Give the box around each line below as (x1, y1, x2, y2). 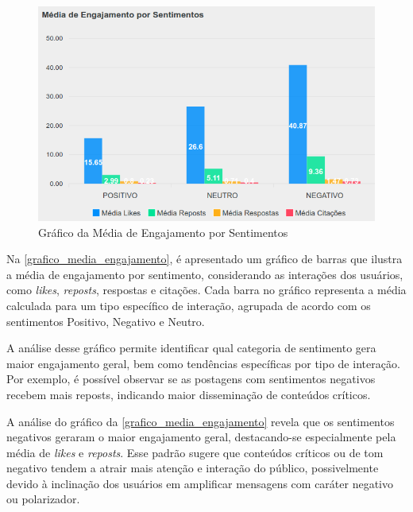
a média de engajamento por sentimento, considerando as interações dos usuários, (6, 266, 403, 282)
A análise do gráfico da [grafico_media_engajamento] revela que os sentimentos (6, 413, 395, 429)
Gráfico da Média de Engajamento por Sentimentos (38, 223, 288, 240)
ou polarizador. (6, 491, 80, 507)
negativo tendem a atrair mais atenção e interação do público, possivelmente (6, 460, 379, 476)
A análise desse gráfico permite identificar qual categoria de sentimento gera (6, 339, 376, 356)
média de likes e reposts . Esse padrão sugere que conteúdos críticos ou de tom (6, 444, 384, 460)
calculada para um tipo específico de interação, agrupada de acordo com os (6, 297, 371, 313)
